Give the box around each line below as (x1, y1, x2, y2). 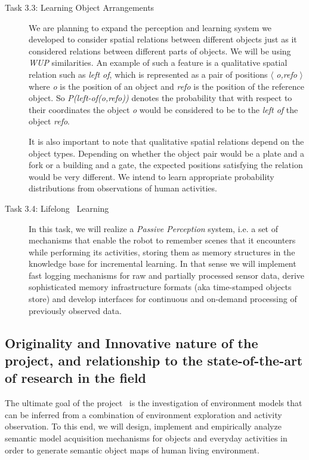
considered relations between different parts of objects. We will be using (29, 44, 291, 57)
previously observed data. (29, 304, 122, 316)
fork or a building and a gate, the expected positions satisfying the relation (29, 159, 303, 171)
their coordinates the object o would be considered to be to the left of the (29, 103, 298, 115)
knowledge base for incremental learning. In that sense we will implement (29, 257, 296, 270)
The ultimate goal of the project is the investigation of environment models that (5, 397, 302, 409)
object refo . (29, 115, 70, 127)
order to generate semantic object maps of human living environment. (5, 443, 259, 456)
